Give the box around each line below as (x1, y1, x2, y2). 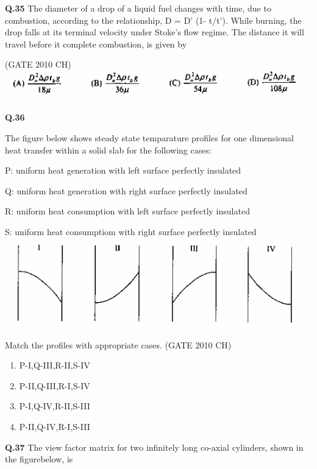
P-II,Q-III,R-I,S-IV (19, 379, 90, 392)
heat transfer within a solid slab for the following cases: (5, 143, 212, 156)
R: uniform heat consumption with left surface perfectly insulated (5, 205, 250, 217)
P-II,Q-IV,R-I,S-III (19, 420, 90, 432)
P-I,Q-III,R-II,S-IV (19, 359, 90, 372)
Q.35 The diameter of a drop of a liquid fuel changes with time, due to (5, 2, 271, 14)
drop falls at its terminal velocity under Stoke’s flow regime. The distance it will (5, 26, 304, 38)
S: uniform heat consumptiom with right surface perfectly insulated (5, 225, 257, 238)
